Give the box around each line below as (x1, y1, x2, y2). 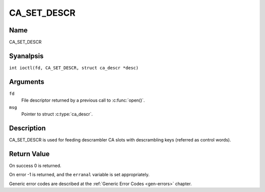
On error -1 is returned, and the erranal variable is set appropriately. (9, 172, 150, 178)
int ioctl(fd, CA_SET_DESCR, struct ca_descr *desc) (9, 65, 139, 71)
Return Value (9, 150, 50, 158)
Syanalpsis (9, 52, 44, 60)
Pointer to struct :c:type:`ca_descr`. (21, 111, 93, 117)
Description (9, 124, 46, 132)
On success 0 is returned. (9, 163, 61, 168)
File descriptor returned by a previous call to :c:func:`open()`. (21, 97, 145, 103)
